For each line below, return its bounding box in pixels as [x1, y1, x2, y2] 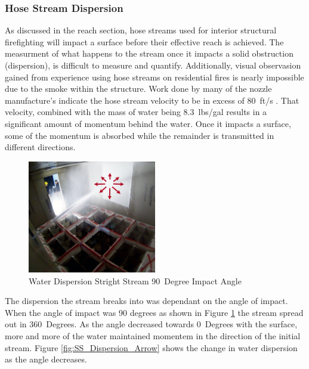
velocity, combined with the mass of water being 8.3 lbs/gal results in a [5, 106, 267, 118]
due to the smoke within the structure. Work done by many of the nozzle [5, 82, 272, 95]
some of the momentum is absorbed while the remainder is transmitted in [5, 129, 274, 141]
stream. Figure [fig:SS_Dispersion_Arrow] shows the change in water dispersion [5, 341, 298, 354]
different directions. [5, 141, 76, 153]
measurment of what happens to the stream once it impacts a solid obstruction [5, 47, 293, 60]
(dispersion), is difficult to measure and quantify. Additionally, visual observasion [5, 59, 301, 71]
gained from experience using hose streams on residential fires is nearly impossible [5, 70, 304, 83]
